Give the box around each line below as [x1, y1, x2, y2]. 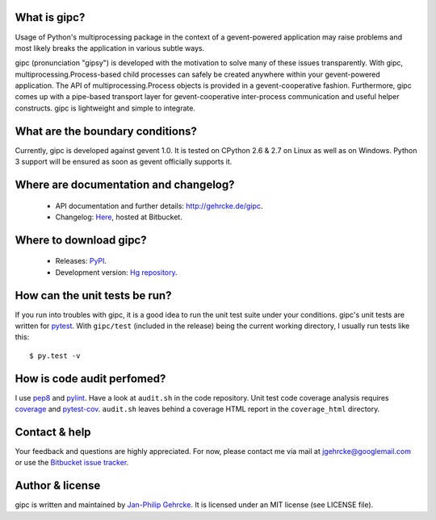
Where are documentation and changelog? [15, 177, 235, 191]
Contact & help [15, 425, 92, 439]
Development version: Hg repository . [55, 267, 178, 277]
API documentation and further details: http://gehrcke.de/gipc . [55, 201, 263, 210]
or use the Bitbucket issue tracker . [15, 458, 129, 468]
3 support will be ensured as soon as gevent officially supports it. [15, 157, 233, 167]
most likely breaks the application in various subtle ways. [15, 43, 205, 52]
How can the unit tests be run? [15, 289, 172, 302]
